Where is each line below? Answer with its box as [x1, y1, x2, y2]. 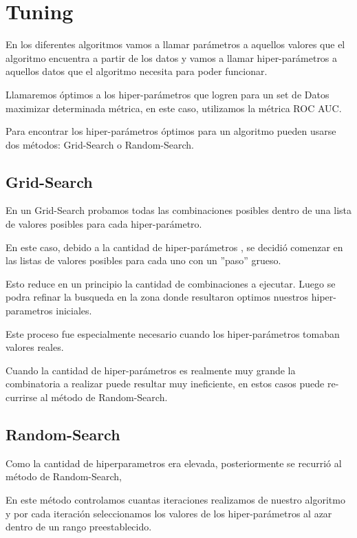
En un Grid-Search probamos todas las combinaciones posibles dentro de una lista [6, 203, 352, 217]
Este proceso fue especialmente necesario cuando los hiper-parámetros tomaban [6, 326, 340, 341]
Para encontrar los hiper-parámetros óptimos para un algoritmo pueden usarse [6, 124, 336, 138]
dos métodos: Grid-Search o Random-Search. [6, 137, 194, 151]
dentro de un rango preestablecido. [6, 519, 152, 534]
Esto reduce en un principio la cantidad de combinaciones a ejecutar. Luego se [6, 276, 336, 290]
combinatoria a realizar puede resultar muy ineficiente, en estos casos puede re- [6, 376, 339, 391]
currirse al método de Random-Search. [6, 390, 168, 405]
